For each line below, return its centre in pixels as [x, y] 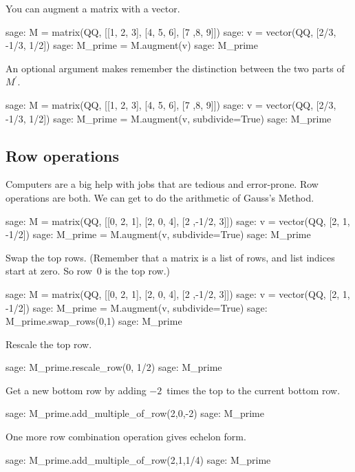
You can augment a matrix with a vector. [93, 8]
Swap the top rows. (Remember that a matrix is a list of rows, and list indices [170, 257]
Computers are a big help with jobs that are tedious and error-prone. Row [162, 184]
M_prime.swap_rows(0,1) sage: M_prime [94, 321]
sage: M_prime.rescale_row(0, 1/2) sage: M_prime [114, 367]
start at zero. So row [49, 271]
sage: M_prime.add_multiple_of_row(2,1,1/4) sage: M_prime [138, 459]
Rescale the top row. [49, 344]
